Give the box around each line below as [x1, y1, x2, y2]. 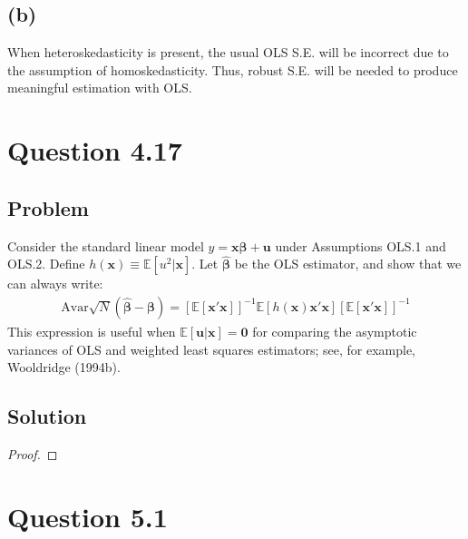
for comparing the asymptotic [252, 322, 417, 340]
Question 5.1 [7, 497, 168, 534]
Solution [7, 402, 87, 430]
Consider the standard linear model [7, 236, 204, 255]
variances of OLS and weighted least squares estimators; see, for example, [7, 339, 416, 358]
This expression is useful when [7, 322, 176, 340]
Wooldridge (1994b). [7, 358, 121, 377]
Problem [7, 193, 89, 221]
